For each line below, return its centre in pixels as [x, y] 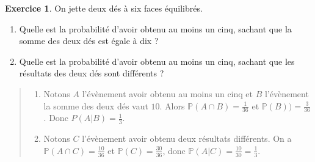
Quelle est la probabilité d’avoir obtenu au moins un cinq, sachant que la [155, 28]
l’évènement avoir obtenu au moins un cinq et [168, 93]
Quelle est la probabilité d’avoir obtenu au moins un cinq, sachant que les [157, 61]
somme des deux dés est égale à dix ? [89, 41]
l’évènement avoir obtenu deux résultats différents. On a [187, 138]
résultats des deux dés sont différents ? [92, 73]
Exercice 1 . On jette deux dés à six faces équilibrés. [104, 8]
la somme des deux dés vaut [96, 105]
